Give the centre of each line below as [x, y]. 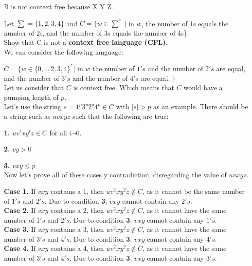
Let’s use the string [33, 106]
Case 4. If [20, 248]
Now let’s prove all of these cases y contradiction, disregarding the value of [115, 175]
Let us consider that [34, 87]
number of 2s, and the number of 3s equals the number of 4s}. [97, 32]
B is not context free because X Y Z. [59, 6]
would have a [203, 87]
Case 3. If [20, 229]
